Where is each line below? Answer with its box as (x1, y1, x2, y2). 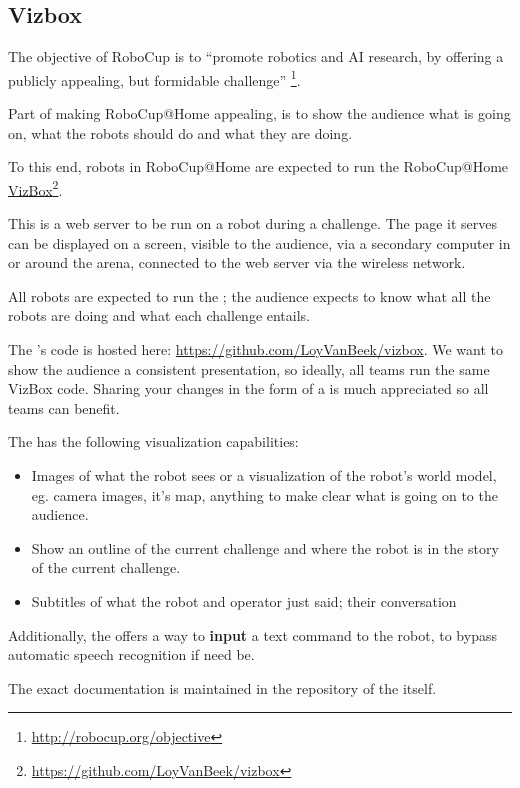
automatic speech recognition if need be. (8, 644, 255, 665)
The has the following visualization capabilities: (8, 431, 299, 452)
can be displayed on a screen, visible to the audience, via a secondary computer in (8, 232, 511, 253)
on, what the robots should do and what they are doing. (8, 122, 353, 143)
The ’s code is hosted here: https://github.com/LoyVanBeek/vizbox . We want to (8, 339, 504, 360)
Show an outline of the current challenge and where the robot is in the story (31, 537, 499, 558)
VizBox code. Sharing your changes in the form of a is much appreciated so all (8, 378, 489, 399)
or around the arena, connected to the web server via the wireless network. (8, 252, 466, 273)
